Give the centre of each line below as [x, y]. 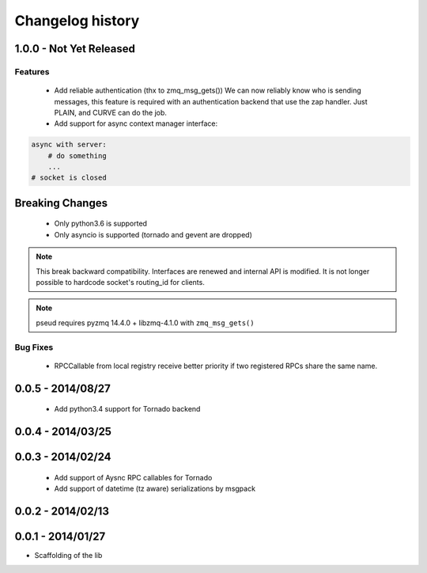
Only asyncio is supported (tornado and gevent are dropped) [153, 234]
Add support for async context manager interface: [136, 123]
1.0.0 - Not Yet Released [75, 49]
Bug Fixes [34, 347]
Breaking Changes [61, 203]
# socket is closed [69, 178]
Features [32, 71]
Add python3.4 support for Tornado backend [127, 409]
